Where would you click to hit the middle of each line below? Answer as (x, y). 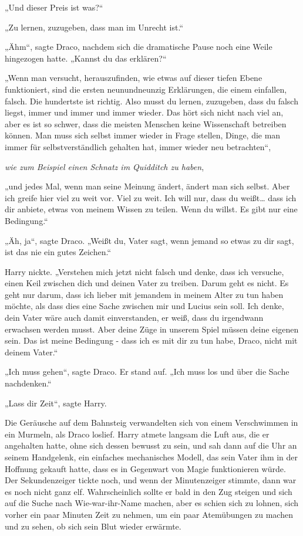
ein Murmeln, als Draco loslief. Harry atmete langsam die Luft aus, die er (137, 434)
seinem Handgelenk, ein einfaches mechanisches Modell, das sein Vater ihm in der (151, 457)
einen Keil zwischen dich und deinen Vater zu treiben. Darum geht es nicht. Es (147, 283)
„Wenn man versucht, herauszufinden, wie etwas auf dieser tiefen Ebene (134, 78)
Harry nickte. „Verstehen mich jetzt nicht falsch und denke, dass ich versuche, (144, 271)
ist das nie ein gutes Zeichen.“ (58, 252)
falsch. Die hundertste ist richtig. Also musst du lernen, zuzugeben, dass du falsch (151, 101)
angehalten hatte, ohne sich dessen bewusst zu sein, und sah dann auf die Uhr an (151, 445)
